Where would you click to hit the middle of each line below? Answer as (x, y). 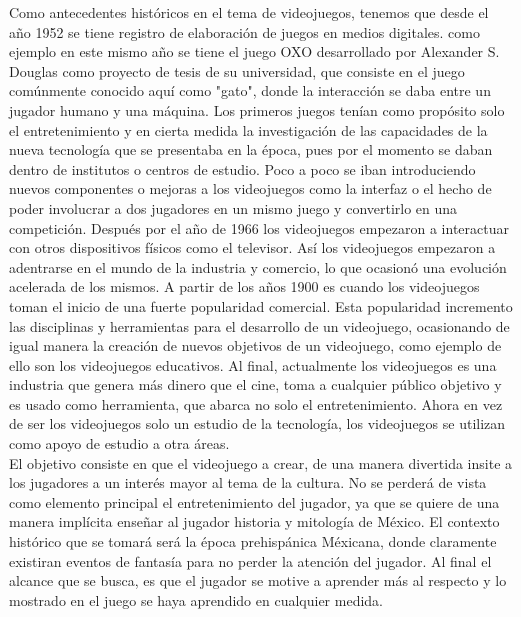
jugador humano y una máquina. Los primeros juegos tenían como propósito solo (257, 109)
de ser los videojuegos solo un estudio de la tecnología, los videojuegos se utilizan (257, 423)
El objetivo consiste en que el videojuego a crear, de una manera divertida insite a (261, 462)
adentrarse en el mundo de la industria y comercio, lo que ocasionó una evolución (258, 266)
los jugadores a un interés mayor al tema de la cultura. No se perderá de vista (248, 482)
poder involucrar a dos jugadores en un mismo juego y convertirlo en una (233, 207)
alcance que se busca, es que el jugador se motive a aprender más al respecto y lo (258, 580)
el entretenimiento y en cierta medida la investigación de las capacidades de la (248, 129)
